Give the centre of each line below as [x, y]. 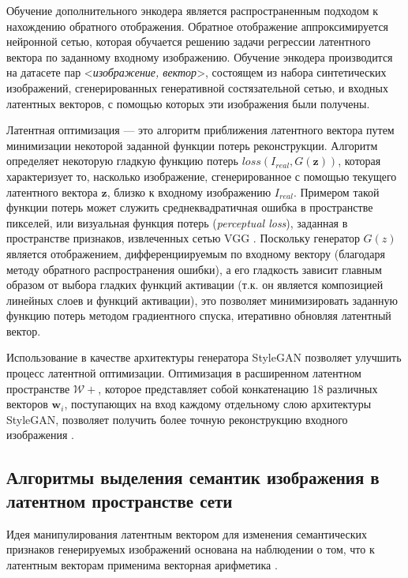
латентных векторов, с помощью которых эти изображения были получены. [188, 103]
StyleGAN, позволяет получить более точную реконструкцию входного [177, 419]
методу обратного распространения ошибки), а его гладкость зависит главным [194, 269]
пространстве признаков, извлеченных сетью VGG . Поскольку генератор [183, 238]
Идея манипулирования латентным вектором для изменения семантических [187, 533]
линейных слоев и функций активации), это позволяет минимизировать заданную [202, 300]
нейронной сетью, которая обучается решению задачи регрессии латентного [189, 41]
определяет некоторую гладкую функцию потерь [122, 161]
